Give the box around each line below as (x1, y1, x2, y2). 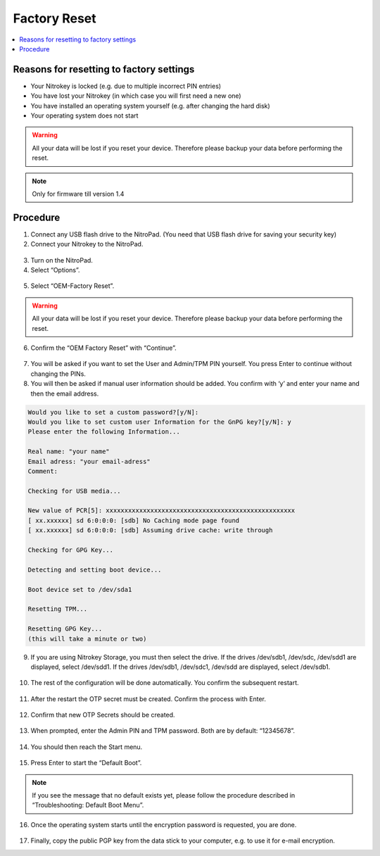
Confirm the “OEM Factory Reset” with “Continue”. (30, 344, 177, 352)
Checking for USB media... (27, 486, 121, 495)
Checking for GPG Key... (27, 546, 114, 554)
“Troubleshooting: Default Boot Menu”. (32, 801, 144, 810)
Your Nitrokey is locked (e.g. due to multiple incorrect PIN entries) (30, 82, 222, 90)
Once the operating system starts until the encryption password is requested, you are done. (30, 820, 297, 829)
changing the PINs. (30, 370, 86, 378)
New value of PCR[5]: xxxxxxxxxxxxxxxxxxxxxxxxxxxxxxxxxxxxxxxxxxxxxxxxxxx (27, 507, 296, 515)
